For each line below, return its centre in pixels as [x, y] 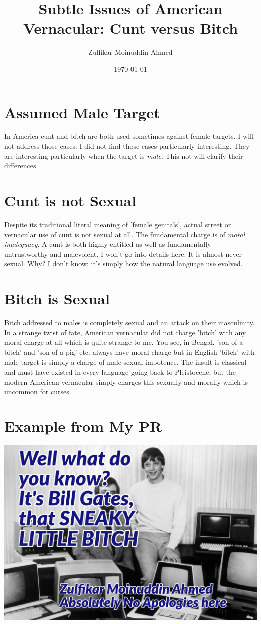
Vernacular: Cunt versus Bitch [130, 28]
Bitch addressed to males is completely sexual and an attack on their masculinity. [129, 323]
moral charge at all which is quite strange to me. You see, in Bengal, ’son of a [124, 342]
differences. [21, 166]
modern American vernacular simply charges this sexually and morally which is [126, 381]
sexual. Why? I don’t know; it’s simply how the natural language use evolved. [123, 264]
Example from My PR [83, 426]
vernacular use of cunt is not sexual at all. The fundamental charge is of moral [125, 234]
